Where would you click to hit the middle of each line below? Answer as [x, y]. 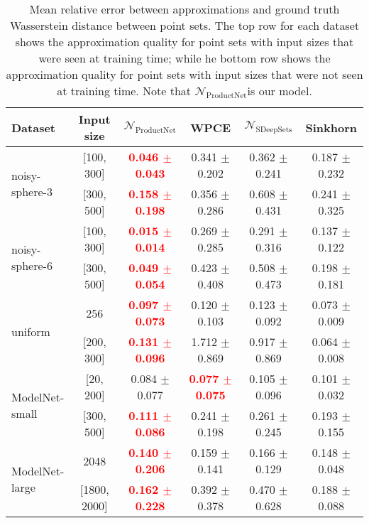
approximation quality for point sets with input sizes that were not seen [184, 74]
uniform [31, 331]
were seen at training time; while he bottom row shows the [184, 58]
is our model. [280, 91]
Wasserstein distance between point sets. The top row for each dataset [184, 25]
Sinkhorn [331, 127]
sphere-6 [32, 265]
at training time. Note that [124, 91]
